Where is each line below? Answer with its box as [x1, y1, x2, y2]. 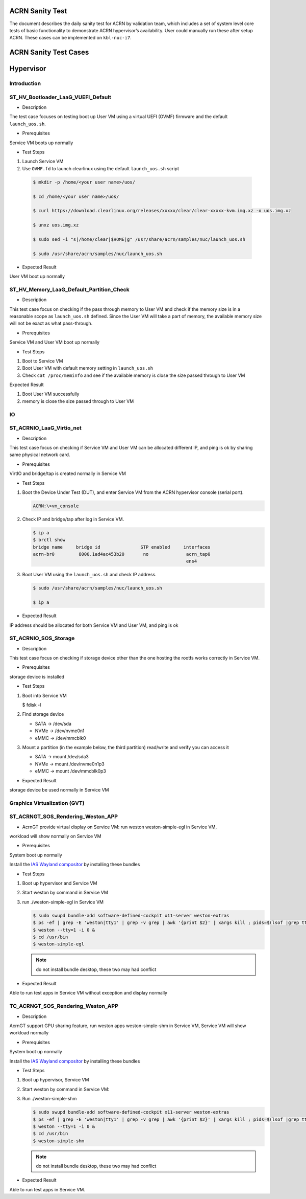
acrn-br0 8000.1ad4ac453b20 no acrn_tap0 [33, 551, 211, 557]
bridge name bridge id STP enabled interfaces [33, 544, 211, 550]
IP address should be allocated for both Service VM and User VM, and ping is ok [9, 622, 178, 628]
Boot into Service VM [22, 692, 67, 698]
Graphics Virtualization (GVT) [9, 799, 85, 806]
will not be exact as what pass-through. [9, 320, 93, 327]
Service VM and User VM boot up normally [9, 339, 99, 345]
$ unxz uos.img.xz [33, 222, 79, 228]
